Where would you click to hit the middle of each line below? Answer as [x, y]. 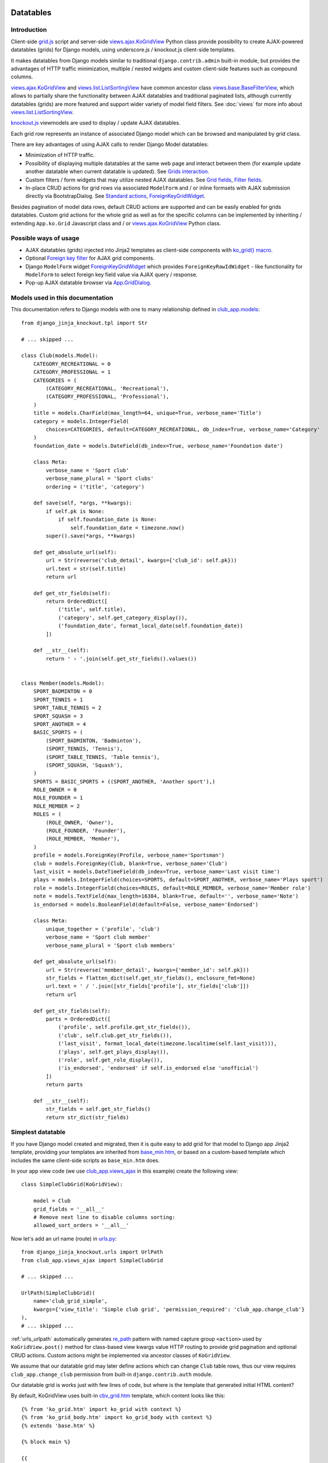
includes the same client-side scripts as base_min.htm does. [85, 1160]
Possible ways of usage [45, 238]
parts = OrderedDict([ [78, 1019]
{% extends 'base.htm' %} [58, 1426]
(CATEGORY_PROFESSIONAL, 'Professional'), [108, 397]
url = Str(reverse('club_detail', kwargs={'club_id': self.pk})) [141, 561]
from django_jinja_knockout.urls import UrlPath [92, 1252]
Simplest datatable [38, 1132]
